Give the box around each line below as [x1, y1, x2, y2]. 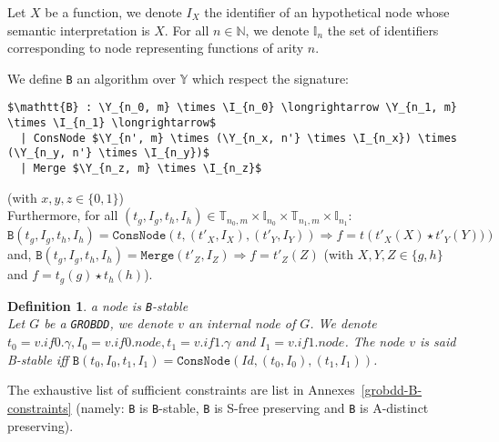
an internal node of [188, 314, 296, 333]
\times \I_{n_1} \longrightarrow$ [7, 116, 217, 130]
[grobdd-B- [361, 380, 423, 399]
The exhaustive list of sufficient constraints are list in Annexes [7, 380, 355, 399]
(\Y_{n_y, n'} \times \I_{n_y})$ [7, 146, 209, 160]
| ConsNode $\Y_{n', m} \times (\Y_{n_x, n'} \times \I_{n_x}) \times [20, 131, 457, 145]
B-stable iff [7, 349, 68, 368]
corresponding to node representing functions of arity [7, 38, 304, 57]
